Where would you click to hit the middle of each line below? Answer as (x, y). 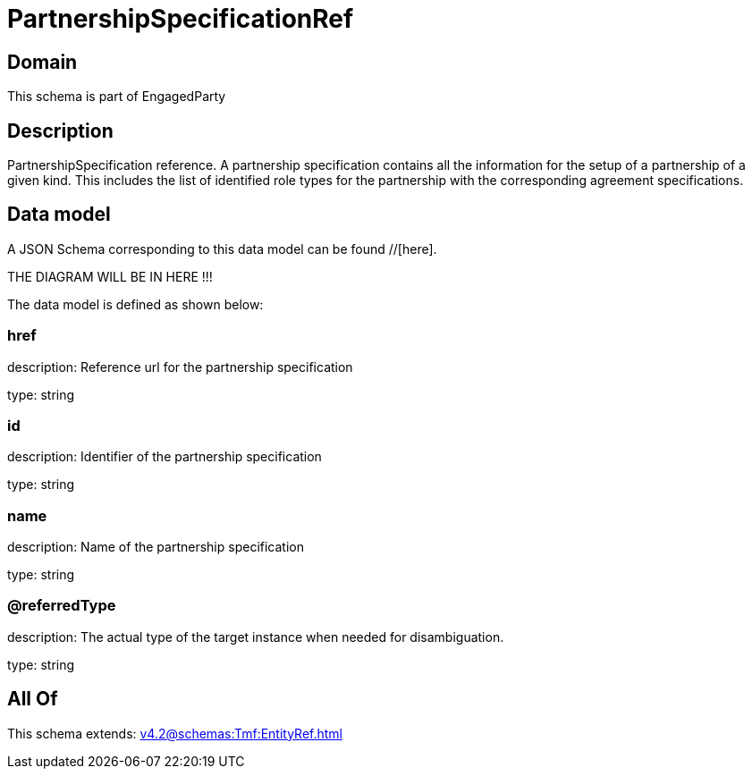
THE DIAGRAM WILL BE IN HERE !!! (110, 276)
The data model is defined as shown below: (135, 304)
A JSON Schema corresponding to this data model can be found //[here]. (222, 249)
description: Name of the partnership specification (156, 547)
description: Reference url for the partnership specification (180, 367)
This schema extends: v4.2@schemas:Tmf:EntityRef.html (175, 733)
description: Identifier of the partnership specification (165, 457)
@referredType (62, 606)
